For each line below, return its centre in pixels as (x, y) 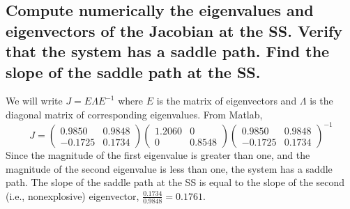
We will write (34, 101)
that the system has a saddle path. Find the (168, 51)
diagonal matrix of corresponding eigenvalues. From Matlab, (134, 114)
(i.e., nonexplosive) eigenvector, (73, 195)
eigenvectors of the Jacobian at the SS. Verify (174, 30)
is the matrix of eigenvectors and (227, 101)
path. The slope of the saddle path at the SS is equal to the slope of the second (175, 182)
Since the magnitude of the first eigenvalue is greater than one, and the (158, 155)
